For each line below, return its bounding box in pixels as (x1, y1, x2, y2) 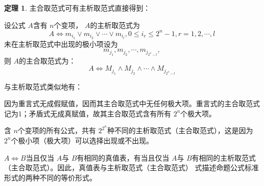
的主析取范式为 (90, 19, 140, 30)
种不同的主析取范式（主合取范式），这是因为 (107, 125, 253, 136)
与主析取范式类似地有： (4, 81, 82, 91)
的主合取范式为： (19, 55, 76, 66)
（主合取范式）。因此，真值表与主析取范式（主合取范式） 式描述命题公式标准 (4, 162, 259, 173)
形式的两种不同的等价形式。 (4, 172, 96, 182)
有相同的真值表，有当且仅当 (77, 152, 170, 163)
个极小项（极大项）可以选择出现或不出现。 (11, 135, 153, 145)
